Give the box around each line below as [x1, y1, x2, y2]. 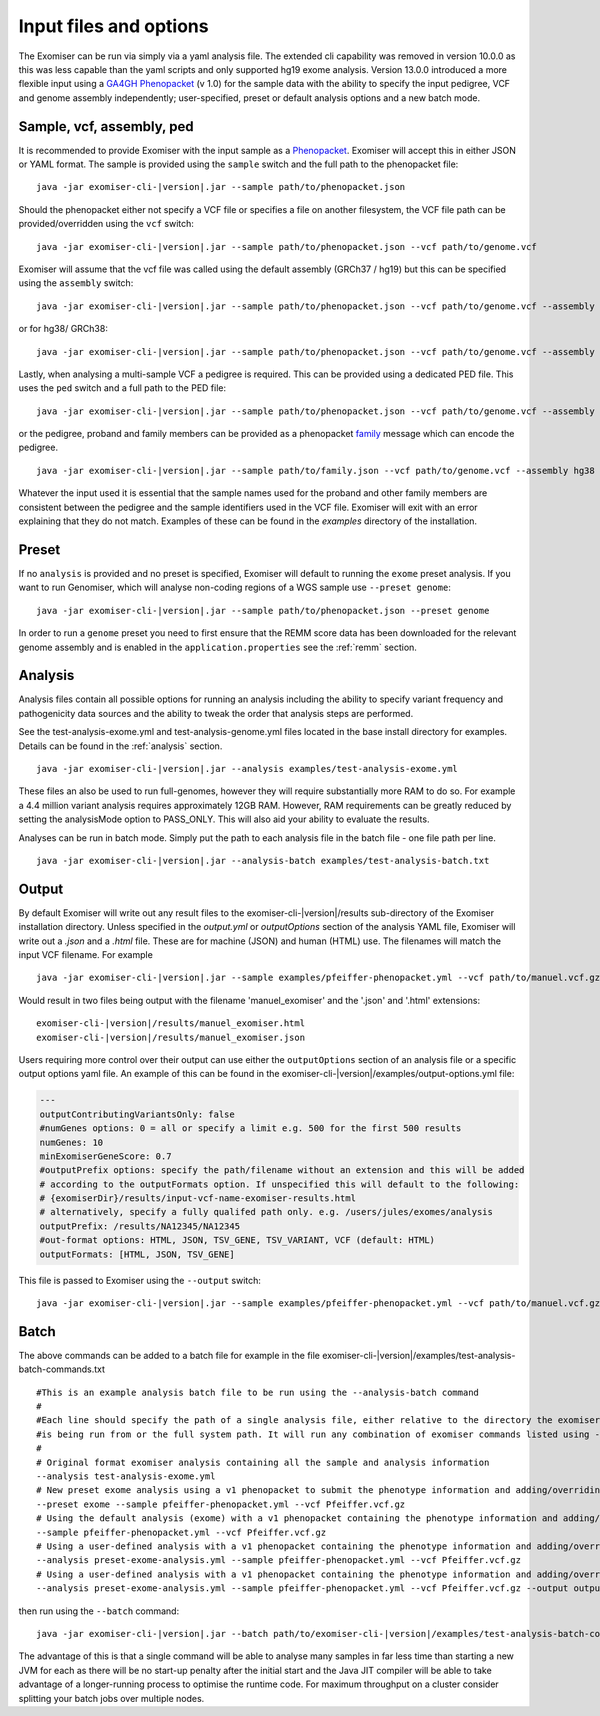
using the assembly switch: [18, 277, 134, 289]
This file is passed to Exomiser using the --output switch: [18, 1274, 262, 1286]
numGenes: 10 [39, 1136, 104, 1148]
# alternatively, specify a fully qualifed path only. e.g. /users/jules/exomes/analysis [39, 1206, 494, 1218]
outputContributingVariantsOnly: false [39, 1108, 235, 1120]
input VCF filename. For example [18, 949, 154, 961]
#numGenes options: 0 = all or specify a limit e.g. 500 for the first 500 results [39, 1123, 462, 1134]
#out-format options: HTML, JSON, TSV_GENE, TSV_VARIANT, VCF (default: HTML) [39, 1235, 435, 1246]
